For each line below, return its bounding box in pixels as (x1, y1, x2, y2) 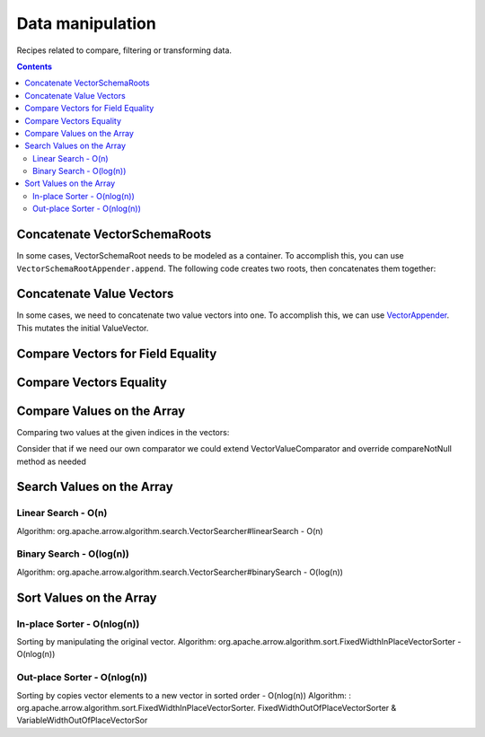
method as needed (16, 456, 87, 467)
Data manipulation (16, 13, 156, 33)
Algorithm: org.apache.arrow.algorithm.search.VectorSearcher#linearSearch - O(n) (16, 525, 323, 536)
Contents (16, 61, 53, 72)
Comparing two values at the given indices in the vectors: (16, 426, 230, 437)
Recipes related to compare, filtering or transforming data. (16, 45, 233, 56)
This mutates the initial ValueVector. (16, 322, 149, 333)
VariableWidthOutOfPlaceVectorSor (16, 715, 148, 726)
